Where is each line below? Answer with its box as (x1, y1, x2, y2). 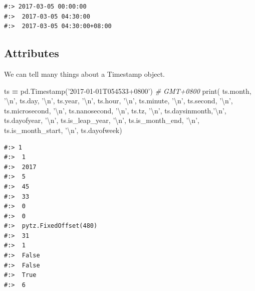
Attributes (4, 45, 59, 61)
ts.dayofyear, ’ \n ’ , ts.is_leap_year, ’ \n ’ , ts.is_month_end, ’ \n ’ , (4, 115, 199, 125)
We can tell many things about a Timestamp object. (4, 68, 165, 79)
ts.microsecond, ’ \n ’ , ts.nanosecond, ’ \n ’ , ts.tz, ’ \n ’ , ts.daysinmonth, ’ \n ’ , (4, 105, 226, 115)
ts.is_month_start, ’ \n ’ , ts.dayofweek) (4, 124, 122, 135)
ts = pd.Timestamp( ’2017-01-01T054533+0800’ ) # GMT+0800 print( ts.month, (4, 85, 251, 96)
